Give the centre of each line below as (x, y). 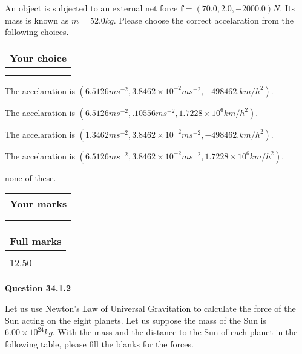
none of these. (31, 177)
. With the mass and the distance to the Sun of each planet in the (175, 332)
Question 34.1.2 (38, 288)
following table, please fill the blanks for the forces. (99, 343)
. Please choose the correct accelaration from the (203, 20)
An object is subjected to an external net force (91, 8)
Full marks (36, 241)
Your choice (38, 57)
